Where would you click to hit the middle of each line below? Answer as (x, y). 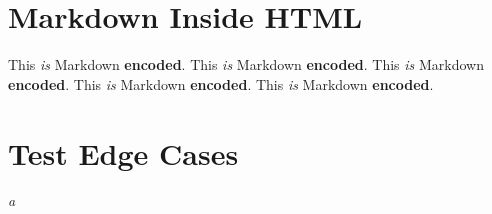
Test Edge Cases (123, 152)
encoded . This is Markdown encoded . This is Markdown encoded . (221, 83)
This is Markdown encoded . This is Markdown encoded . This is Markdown (246, 64)
